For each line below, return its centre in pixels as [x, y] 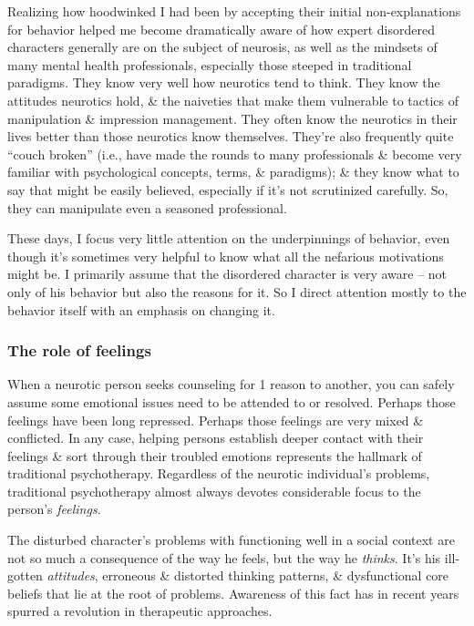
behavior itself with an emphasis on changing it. [141, 309]
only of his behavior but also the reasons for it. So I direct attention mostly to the [237, 291]
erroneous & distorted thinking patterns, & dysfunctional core [276, 575]
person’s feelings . [54, 509]
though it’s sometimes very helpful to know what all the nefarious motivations [226, 256]
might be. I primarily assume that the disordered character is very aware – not [227, 274]
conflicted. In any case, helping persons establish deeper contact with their [216, 438]
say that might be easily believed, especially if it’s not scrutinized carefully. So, [228, 189]
